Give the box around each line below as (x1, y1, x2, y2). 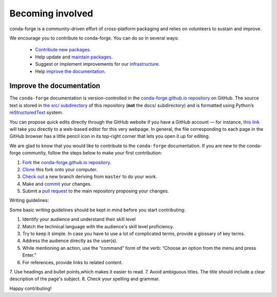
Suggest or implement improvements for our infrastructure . (35, 61, 160, 67)
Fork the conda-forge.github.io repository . (22, 159, 111, 165)
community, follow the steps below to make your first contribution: (22, 150, 162, 156)
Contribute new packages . (35, 47, 91, 53)
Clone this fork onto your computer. (22, 166, 97, 172)
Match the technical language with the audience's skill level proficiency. (22, 223, 174, 229)
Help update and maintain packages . (35, 54, 113, 60)
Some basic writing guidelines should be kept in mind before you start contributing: (9, 207, 186, 213)
